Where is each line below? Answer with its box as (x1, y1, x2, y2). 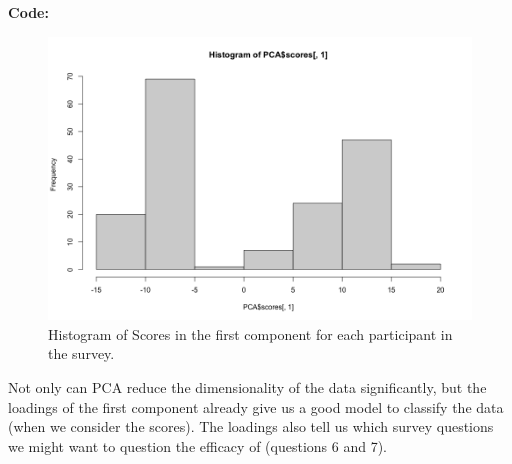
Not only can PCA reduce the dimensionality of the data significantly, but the (8, 376, 487, 397)
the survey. (48, 343, 115, 364)
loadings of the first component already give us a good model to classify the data (8, 396, 504, 417)
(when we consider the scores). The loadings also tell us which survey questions (8, 416, 494, 437)
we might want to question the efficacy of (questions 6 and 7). (8, 435, 387, 456)
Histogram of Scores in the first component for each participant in (48, 323, 453, 344)
